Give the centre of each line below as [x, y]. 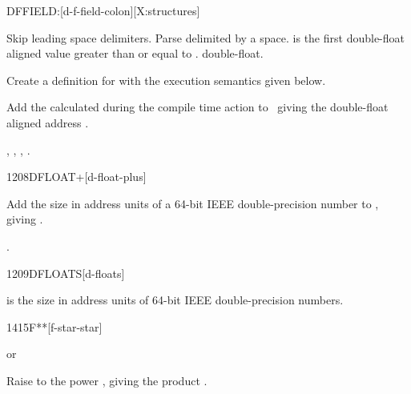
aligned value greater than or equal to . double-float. [135, 53]
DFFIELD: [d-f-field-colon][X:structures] [103, 10]
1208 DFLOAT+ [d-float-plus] [77, 177]
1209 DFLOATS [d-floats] [66, 273]
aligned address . [48, 122]
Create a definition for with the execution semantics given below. [166, 80]
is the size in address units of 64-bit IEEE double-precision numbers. [175, 300]
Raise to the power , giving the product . [107, 380]
